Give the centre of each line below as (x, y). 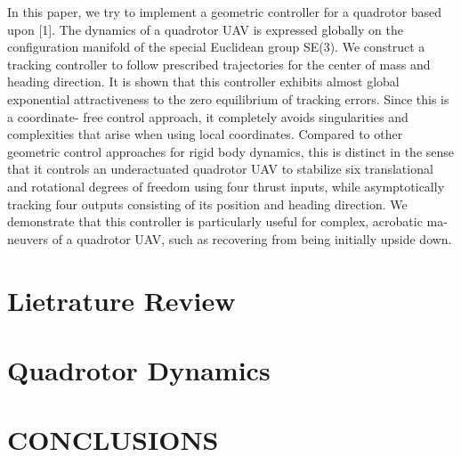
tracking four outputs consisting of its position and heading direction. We (207, 204)
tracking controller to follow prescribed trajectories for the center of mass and (219, 64)
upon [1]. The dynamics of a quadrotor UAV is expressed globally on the (205, 29)
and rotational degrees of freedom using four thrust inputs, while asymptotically (226, 186)
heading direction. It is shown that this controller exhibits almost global (203, 82)
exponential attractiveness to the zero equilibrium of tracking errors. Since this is (228, 98)
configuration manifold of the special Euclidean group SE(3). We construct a (216, 47)
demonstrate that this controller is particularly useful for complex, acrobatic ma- (227, 221)
